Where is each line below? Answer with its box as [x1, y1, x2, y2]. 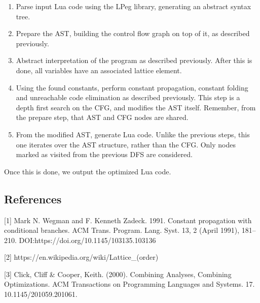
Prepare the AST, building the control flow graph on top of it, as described [16, 28, 250, 39]
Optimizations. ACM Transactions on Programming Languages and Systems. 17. [4, 279, 255, 289]
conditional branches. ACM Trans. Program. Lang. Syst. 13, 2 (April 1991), [4, 225, 240, 235]
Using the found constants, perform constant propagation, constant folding [16, 82, 248, 93]
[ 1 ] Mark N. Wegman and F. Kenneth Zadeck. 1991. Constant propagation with [4, 215, 252, 225]
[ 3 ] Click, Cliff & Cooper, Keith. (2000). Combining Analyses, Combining [4, 268, 232, 279]
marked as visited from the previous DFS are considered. [16, 149, 193, 160]
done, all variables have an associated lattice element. [16, 65, 182, 75]
